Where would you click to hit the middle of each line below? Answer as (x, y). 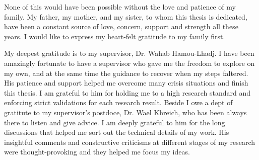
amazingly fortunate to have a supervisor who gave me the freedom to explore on (129, 63)
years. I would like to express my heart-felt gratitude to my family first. (115, 36)
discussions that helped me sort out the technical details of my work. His (117, 132)
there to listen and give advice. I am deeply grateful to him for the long (115, 122)
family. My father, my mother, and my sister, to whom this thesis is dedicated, (126, 16)
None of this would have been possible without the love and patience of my (120, 7)
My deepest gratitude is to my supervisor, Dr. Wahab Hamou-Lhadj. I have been (129, 53)
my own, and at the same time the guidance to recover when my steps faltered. (126, 73)
